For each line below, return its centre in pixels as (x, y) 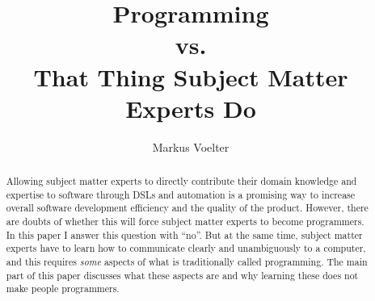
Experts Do (191, 108)
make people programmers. (63, 288)
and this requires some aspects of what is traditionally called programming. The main (187, 262)
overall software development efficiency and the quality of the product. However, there (187, 208)
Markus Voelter (191, 146)
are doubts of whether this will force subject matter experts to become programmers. (185, 222)
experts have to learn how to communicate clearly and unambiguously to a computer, (186, 248)
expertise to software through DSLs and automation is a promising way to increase (181, 194)
